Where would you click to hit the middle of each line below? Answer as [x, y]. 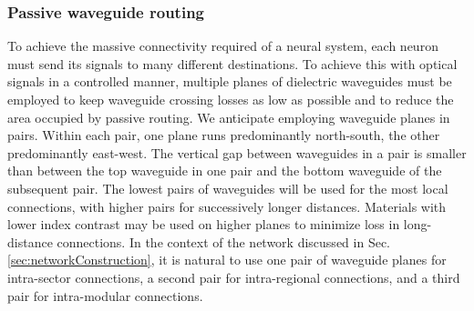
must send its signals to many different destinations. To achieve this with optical [232, 63]
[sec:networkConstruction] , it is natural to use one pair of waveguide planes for [227, 260]
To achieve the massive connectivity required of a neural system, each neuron [223, 46]
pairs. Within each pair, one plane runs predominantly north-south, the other [224, 135]
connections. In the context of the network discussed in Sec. [223, 241]
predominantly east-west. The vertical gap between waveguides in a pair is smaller [237, 152]
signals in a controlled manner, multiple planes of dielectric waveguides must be [230, 81]
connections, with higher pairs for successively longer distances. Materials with [227, 206]
